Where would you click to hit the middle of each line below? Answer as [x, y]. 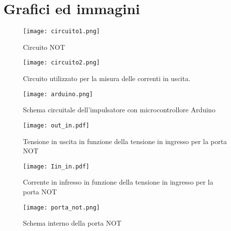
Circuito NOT [44, 47]
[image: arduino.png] [58, 94]
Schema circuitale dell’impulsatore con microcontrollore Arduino [119, 110]
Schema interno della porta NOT [72, 223]
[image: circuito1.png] [62, 31]
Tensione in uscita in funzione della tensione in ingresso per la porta [125, 141]
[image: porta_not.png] [62, 207]
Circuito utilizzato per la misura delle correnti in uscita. [107, 78]
